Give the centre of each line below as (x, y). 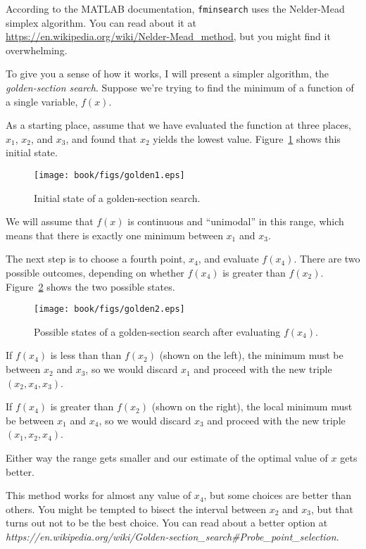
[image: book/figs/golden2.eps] (109, 309)
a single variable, (42, 101)
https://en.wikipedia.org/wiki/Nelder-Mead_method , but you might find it (168, 36)
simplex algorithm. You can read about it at (101, 22)
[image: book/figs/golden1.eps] (109, 175)
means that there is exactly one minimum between (114, 235)
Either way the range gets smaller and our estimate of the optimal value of (167, 458)
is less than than (86, 355)
